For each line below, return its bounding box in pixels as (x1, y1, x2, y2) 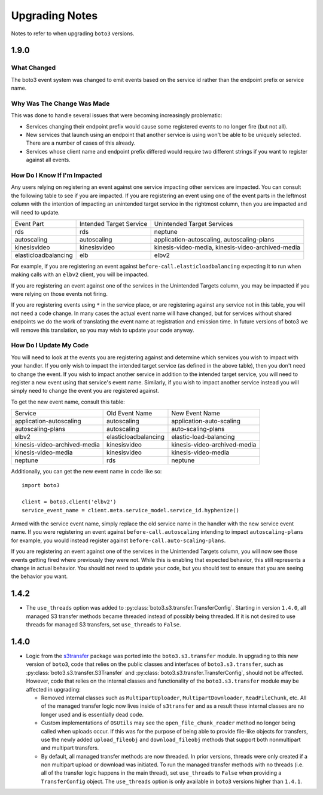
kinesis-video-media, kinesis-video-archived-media (154, 243, 301, 251)
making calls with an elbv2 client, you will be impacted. (11, 271, 149, 278)
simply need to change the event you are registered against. (11, 387, 160, 395)
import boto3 (22, 482, 60, 488)
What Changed (11, 63, 56, 72)
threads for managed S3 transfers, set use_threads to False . (26, 621, 182, 628)
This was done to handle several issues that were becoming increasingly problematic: (11, 112, 223, 119)
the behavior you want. (11, 573, 68, 580)
